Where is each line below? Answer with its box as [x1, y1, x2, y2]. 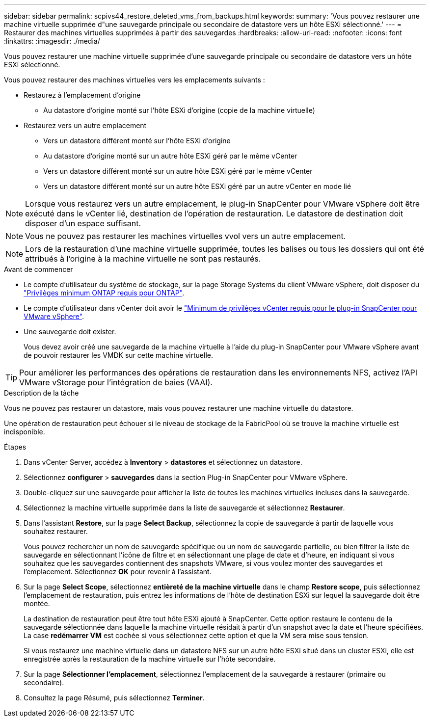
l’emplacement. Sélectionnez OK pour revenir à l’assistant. [24, 567, 212, 576]
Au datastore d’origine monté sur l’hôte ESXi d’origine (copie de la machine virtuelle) [43, 106, 315, 114]
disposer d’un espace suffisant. [25, 218, 141, 228]
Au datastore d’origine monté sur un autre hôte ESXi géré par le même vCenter [43, 152, 297, 160]
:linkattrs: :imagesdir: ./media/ [4, 37, 100, 45]
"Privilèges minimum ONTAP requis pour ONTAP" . [24, 289, 185, 297]
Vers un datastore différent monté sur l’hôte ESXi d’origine [43, 136, 231, 145]
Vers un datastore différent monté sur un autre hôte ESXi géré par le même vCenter [43, 167, 313, 175]
